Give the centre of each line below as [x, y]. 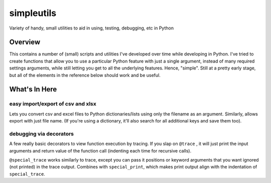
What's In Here [33, 89]
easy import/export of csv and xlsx [53, 104]
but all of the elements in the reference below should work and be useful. [85, 75]
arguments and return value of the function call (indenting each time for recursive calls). [100, 150]
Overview [25, 42]
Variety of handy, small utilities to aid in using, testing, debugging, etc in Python [92, 28]
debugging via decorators [42, 133]
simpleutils [33, 13]
